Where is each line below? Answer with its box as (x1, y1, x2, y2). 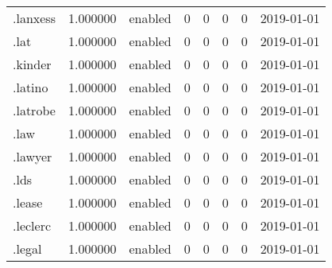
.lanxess (13, 9, 56, 27)
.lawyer (13, 147, 52, 165)
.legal (13, 239, 42, 258)
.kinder (13, 55, 52, 73)
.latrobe (13, 101, 56, 119)
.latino (13, 78, 48, 96)
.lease (13, 193, 43, 212)
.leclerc (13, 216, 52, 235)
